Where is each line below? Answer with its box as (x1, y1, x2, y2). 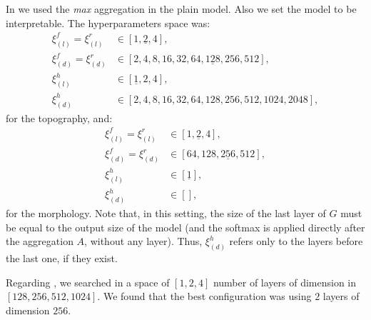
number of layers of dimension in (213, 274, 357, 289)
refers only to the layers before (229, 234, 363, 249)
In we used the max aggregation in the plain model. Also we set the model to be (6, 1, 357, 16)
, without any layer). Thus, (84, 234, 203, 249)
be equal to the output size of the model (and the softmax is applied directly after (6, 219, 365, 234)
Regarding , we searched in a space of (6, 274, 170, 289)
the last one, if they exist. (6, 250, 118, 265)
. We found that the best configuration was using (97, 289, 312, 304)
